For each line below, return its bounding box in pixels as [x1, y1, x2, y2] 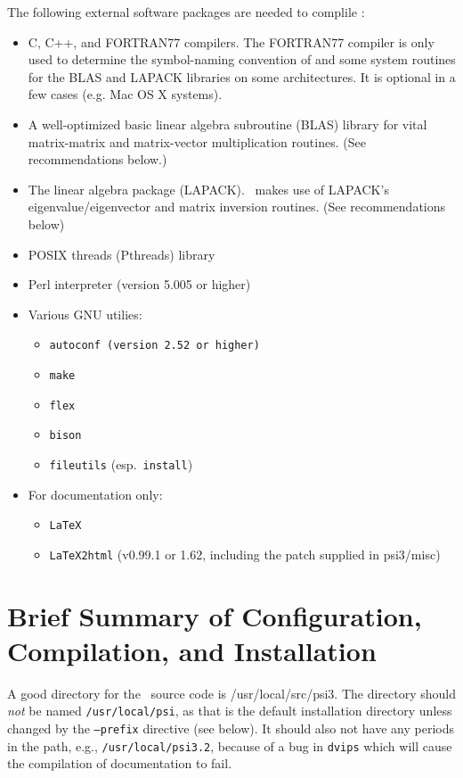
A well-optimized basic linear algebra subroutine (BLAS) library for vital [28, 114, 427, 133]
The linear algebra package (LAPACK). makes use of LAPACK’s [28, 179, 389, 198]
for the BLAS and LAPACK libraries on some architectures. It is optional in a [28, 67, 456, 86]
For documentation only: [28, 484, 163, 503]
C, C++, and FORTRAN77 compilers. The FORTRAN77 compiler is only [28, 32, 435, 51]
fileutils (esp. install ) [49, 454, 193, 473]
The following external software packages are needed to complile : [7, 3, 365, 21]
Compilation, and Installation [7, 632, 377, 668]
